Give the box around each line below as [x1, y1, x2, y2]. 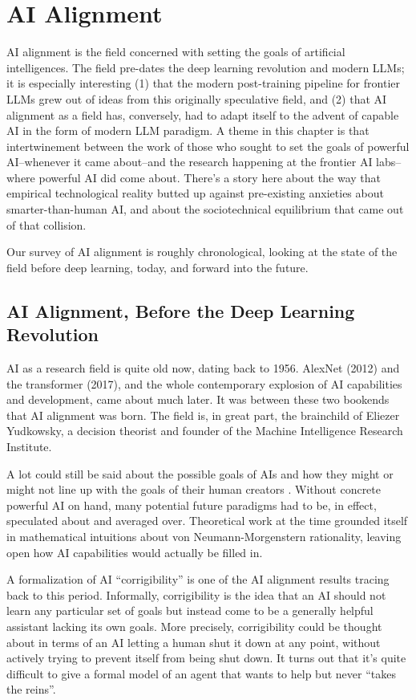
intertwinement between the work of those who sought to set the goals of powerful [6, 137, 410, 154]
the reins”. [6, 681, 56, 698]
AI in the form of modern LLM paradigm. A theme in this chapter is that [6, 122, 370, 139]
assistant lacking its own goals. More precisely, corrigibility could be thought [6, 617, 382, 634]
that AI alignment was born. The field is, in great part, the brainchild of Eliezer [6, 406, 400, 423]
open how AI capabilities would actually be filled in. [6, 543, 263, 560]
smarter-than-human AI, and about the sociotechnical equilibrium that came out [6, 201, 404, 218]
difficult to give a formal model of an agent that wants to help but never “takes [6, 665, 396, 682]
